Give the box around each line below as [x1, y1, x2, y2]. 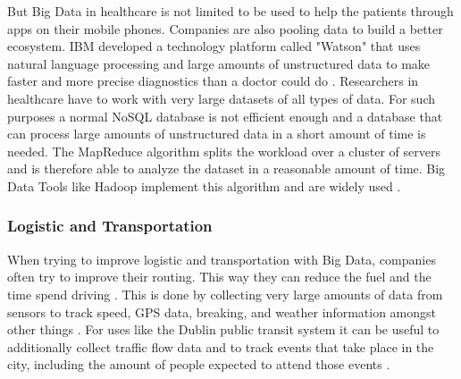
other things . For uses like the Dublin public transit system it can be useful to [7, 320, 440, 339]
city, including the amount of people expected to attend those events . [7, 355, 390, 374]
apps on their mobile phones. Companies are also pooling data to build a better [7, 19, 443, 38]
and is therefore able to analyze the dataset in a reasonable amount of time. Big [7, 159, 446, 178]
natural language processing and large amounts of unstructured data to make [7, 54, 431, 72]
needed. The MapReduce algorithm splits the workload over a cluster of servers [7, 141, 440, 160]
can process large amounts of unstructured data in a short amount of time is [7, 124, 426, 143]
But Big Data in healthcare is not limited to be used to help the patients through [7, 2, 454, 20]
